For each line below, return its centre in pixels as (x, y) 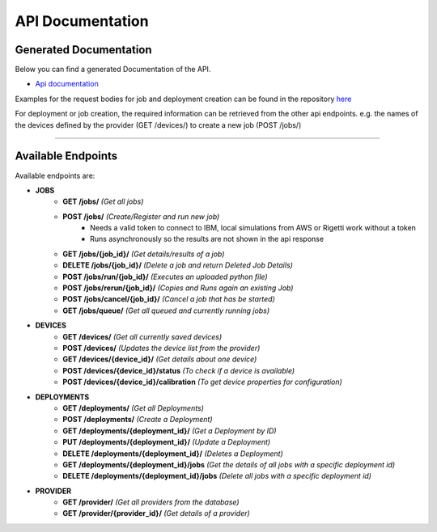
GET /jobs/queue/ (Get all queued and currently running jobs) (166, 310)
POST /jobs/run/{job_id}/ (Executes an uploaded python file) (165, 277)
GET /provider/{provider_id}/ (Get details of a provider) (156, 513)
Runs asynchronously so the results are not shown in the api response (207, 239)
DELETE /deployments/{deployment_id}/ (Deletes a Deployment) (173, 454)
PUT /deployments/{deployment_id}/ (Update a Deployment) (167, 442)
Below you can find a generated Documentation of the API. (113, 70)
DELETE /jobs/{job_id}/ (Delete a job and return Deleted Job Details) (178, 265)
